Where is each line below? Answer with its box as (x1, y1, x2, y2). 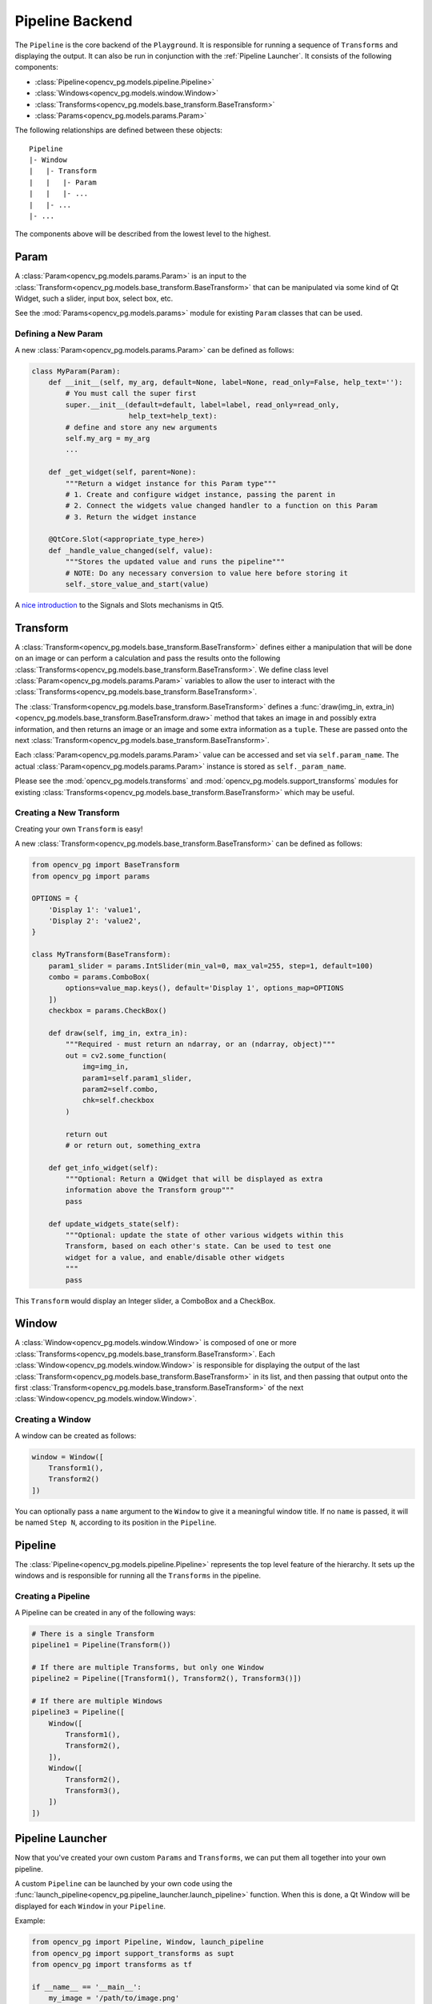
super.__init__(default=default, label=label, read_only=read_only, (65, 400, 340, 409)
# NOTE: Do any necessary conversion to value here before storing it (65, 568, 348, 577)
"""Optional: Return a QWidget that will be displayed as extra (65, 1174, 323, 1184)
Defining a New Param (14, 329, 103, 340)
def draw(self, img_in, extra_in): (48, 1028, 188, 1037)
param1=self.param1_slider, (82, 1073, 192, 1082)
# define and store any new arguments (65, 422, 218, 432)
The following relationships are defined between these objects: (14, 125, 223, 135)
